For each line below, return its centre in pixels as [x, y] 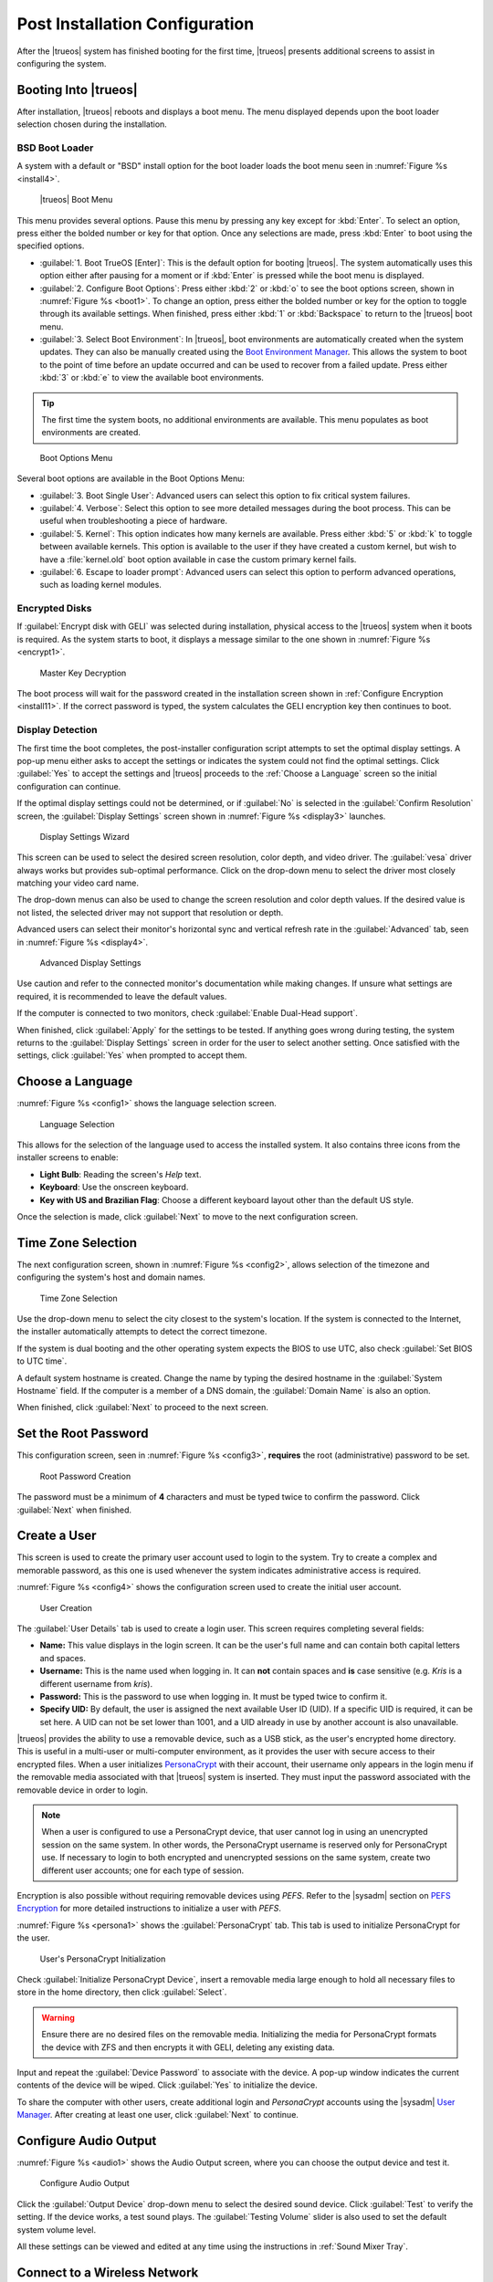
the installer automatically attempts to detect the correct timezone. [142, 1332]
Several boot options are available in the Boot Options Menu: [131, 478]
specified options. [51, 246]
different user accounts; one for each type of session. [143, 1870]
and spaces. [63, 1658]
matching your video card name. [78, 883]
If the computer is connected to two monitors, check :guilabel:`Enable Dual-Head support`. [187, 1013]
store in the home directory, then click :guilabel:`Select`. [122, 1992]
